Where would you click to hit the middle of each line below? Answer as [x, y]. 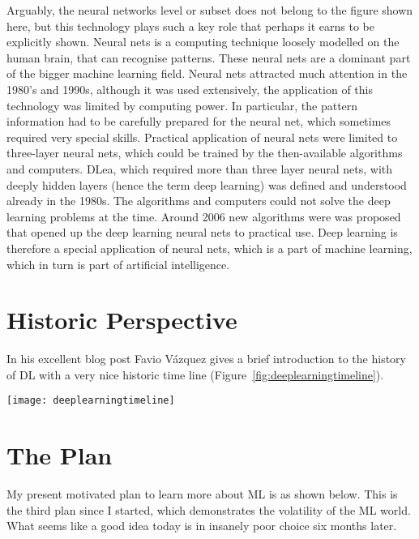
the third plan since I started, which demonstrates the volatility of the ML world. [209, 509]
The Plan [60, 455]
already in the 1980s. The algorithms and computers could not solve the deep [199, 201]
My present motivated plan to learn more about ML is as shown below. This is [202, 494]
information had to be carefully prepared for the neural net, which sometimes [199, 121]
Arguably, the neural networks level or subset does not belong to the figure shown [210, 10]
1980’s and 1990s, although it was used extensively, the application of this [190, 89]
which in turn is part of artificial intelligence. [118, 264]
